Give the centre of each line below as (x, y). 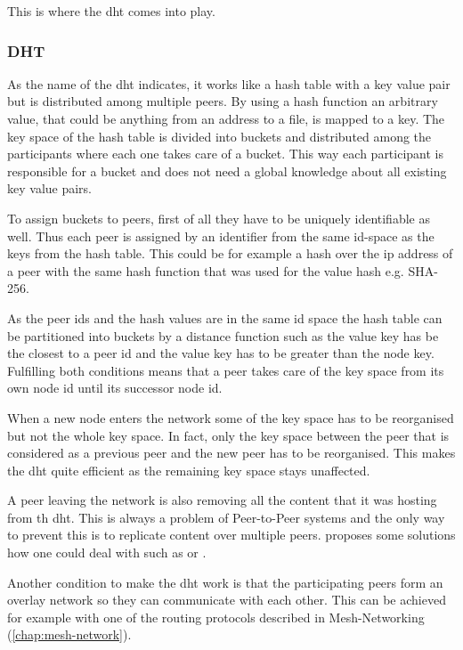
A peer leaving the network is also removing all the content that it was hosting (222, 500)
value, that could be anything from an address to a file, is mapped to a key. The (226, 118)
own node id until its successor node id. (115, 388)
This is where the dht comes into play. (111, 11)
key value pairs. (50, 188)
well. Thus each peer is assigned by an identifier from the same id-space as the (221, 236)
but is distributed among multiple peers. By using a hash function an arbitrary (223, 101)
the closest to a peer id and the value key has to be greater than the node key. (221, 353)
